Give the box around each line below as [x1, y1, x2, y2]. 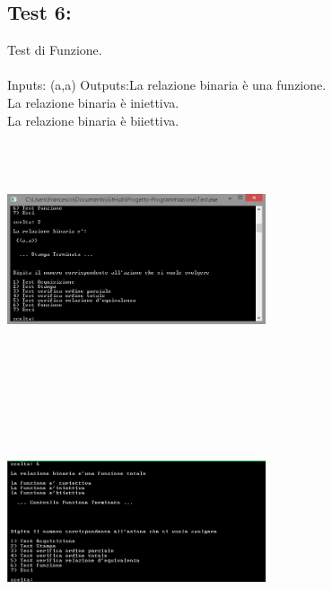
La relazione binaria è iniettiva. [7, 92, 179, 111]
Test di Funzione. [7, 40, 102, 59]
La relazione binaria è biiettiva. [7, 110, 179, 129]
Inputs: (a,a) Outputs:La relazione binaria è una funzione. [7, 75, 327, 94]
